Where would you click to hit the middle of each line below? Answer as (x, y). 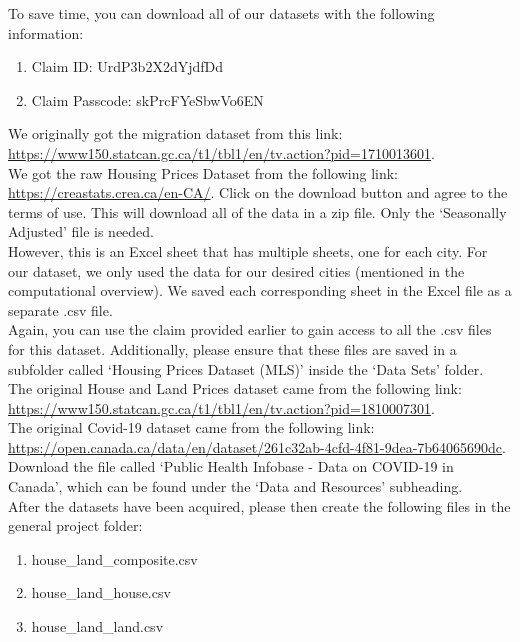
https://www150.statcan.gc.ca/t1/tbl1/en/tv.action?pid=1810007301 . (221, 407)
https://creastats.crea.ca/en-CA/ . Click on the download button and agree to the (258, 192)
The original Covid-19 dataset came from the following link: (191, 427)
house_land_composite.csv (114, 558)
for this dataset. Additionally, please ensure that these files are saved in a (232, 348)
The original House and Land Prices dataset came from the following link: (235, 388)
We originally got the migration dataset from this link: (175, 133)
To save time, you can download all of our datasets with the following (221, 13)
